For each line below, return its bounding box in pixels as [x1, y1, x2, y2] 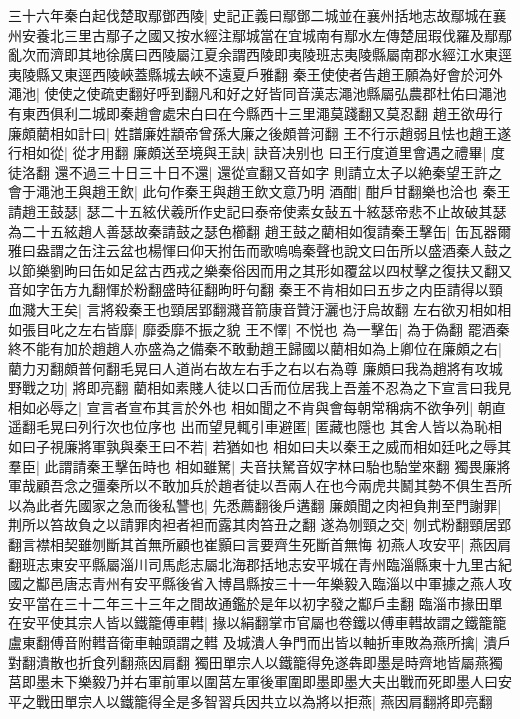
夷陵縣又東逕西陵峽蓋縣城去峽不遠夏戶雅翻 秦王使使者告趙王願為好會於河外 [8, 63, 503, 84]
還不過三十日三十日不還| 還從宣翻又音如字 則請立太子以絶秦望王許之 [54, 161, 502, 182]
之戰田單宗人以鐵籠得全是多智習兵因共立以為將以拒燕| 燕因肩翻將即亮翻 [21, 690, 493, 711]
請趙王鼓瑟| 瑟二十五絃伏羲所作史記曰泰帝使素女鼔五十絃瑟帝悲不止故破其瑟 [8, 200, 507, 221]
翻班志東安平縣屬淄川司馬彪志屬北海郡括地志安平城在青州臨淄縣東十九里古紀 [8, 553, 512, 574]
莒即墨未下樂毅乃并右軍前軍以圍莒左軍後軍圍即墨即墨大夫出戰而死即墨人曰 [8, 671, 498, 692]
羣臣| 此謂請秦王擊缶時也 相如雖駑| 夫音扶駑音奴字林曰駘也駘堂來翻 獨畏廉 [8, 455, 497, 476]
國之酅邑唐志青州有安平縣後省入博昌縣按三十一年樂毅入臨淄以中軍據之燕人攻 [8, 573, 512, 594]
